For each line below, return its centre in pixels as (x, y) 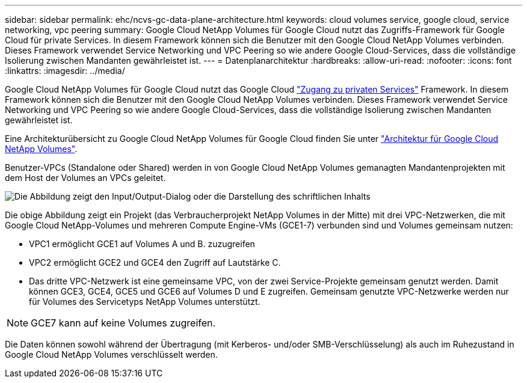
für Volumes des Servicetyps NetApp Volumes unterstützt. (145, 302)
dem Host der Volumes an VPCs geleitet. (85, 178)
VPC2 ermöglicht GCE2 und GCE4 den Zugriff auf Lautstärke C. (155, 262)
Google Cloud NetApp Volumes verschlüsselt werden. (111, 354)
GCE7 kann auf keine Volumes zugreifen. (123, 323)
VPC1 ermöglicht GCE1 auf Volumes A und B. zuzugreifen (142, 244)
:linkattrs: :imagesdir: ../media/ (65, 71)
